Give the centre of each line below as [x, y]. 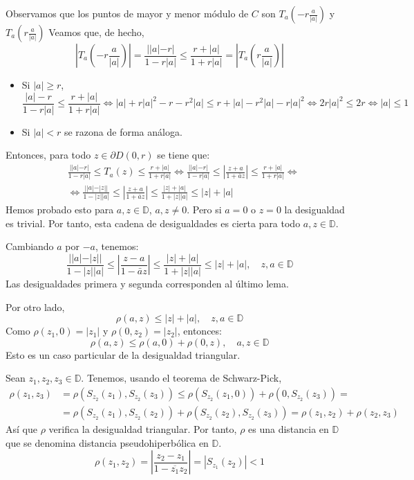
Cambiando [30, 246]
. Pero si [204, 210]
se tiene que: [184, 155]
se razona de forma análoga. [123, 131]
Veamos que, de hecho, [96, 32]
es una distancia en [289, 429]
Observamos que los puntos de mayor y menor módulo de [127, 13]
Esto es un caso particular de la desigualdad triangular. [123, 354]
